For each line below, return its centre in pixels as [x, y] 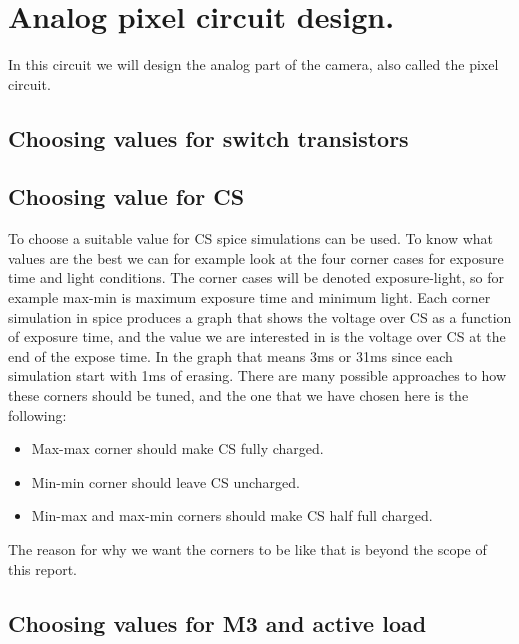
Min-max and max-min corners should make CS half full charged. [232, 515]
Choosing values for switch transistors [208, 137]
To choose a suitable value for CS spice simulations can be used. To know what [251, 238]
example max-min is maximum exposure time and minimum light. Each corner [249, 297]
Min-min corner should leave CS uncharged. [165, 481]
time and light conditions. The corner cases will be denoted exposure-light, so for [256, 277]
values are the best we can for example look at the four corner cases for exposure [256, 257]
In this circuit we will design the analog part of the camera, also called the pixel [253, 64]
